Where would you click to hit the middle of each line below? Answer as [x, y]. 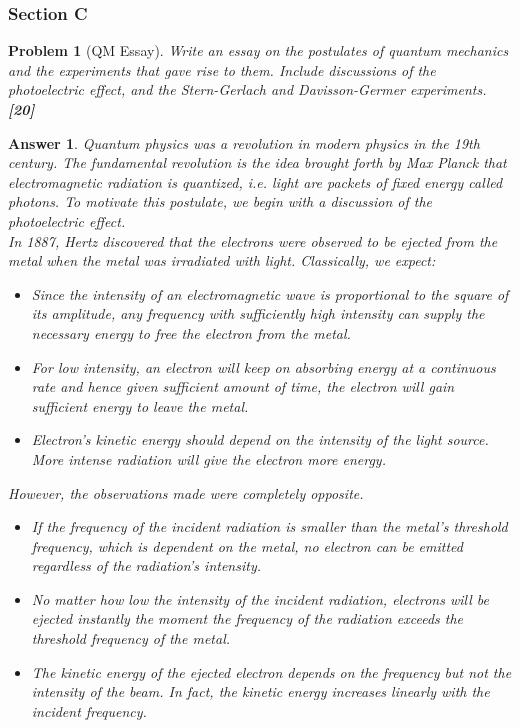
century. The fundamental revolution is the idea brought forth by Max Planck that [257, 162]
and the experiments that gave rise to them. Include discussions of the [222, 69]
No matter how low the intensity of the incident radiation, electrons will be [260, 598]
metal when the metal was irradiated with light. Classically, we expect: [222, 260]
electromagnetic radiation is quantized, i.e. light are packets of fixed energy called [255, 181]
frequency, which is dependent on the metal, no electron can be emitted [247, 545]
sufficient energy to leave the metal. [140, 405]
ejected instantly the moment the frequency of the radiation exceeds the [247, 618]
